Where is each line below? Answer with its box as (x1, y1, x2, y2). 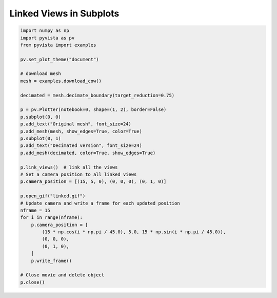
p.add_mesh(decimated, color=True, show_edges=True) (20, 150, 156, 156)
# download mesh (20, 71, 62, 77)
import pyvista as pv (20, 35, 75, 41)
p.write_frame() (31, 257, 72, 264)
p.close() (20, 279, 45, 285)
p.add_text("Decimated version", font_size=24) (20, 143, 142, 148)
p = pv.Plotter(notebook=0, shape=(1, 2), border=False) (20, 107, 167, 113)
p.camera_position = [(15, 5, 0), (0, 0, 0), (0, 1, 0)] (20, 179, 167, 184)
